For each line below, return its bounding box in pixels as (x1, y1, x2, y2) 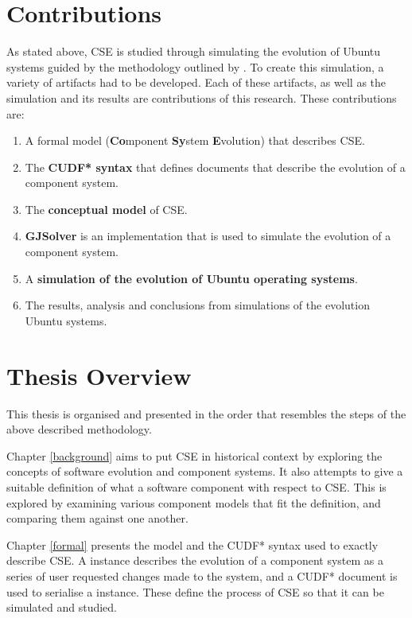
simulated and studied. (6, 599, 118, 616)
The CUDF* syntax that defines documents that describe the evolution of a (25, 158, 406, 175)
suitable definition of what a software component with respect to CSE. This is (6, 478, 387, 495)
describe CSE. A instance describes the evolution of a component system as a (6, 552, 384, 569)
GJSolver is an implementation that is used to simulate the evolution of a (25, 227, 391, 244)
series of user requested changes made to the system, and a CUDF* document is (6, 567, 398, 584)
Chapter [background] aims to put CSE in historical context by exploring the (6, 447, 383, 464)
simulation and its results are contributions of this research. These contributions (6, 89, 397, 106)
